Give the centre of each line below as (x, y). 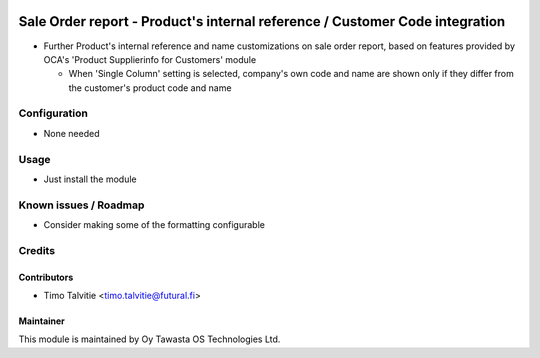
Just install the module (90, 179)
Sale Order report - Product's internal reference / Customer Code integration (262, 21)
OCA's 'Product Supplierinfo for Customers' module (150, 59)
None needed (71, 133)
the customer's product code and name (150, 87)
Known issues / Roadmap (81, 205)
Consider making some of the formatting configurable (154, 225)
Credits (36, 250)
